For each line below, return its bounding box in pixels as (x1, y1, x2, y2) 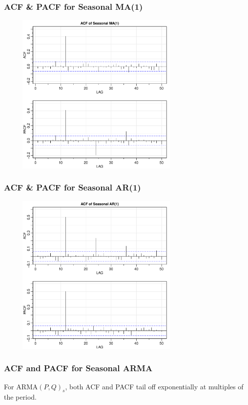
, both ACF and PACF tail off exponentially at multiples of (65, 381, 244, 391)
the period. (4, 392, 37, 402)
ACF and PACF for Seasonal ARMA (4, 362, 153, 374)
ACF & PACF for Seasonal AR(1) (4, 181, 141, 193)
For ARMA (4, 381, 38, 391)
